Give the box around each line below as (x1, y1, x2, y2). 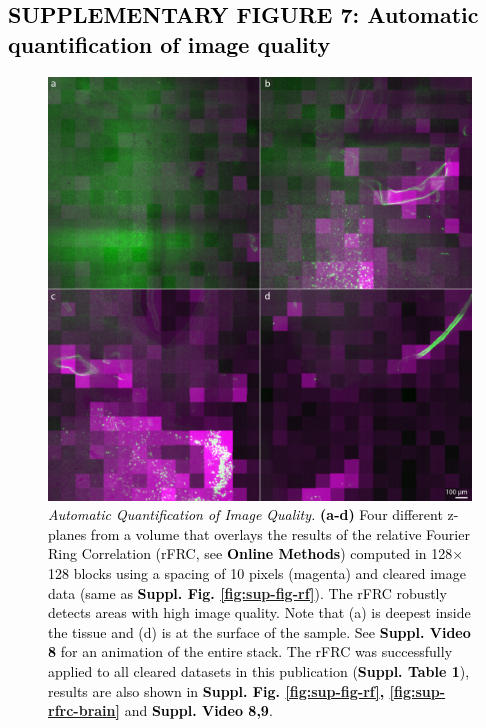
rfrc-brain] (48, 700, 120, 721)
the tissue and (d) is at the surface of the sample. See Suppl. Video (48, 621, 471, 642)
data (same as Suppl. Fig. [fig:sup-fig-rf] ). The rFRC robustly (48, 582, 447, 603)
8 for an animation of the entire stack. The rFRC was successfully (48, 641, 453, 662)
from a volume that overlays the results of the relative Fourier (90, 523, 470, 544)
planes (48, 523, 87, 544)
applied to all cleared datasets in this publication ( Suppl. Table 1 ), (48, 660, 470, 681)
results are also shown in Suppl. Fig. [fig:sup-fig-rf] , (48, 680, 385, 701)
